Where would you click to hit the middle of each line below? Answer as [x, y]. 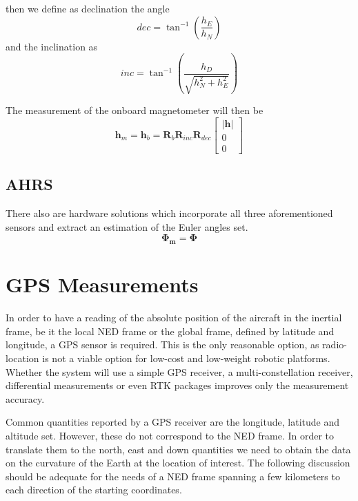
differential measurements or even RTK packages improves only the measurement [177, 385]
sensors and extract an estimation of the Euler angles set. [127, 226]
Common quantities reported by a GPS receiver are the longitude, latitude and [172, 422]
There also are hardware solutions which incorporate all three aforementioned [169, 213]
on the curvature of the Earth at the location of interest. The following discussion [178, 463]
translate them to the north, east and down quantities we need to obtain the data [178, 449]
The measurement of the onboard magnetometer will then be [135, 110]
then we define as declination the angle [88, 8]
